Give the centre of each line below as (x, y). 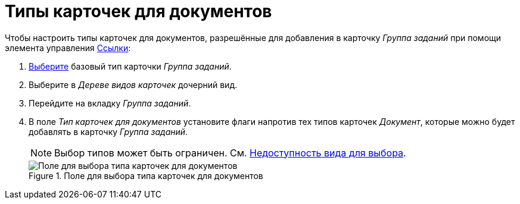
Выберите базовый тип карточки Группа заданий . (130, 66)
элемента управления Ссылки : (68, 48)
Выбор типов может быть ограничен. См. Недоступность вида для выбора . (230, 153)
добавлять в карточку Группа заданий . (108, 131)
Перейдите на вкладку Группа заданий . (110, 103)
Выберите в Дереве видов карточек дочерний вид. (133, 84)
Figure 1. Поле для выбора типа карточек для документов (146, 175)
